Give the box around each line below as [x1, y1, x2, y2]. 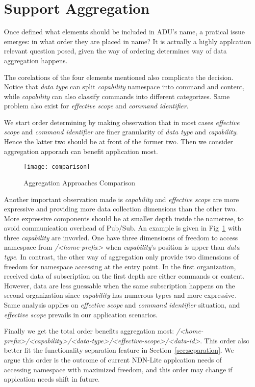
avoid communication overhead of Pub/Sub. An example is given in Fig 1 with [4, 223, 241, 233]
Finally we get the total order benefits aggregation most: [4, 326, 174, 336]
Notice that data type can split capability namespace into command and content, [4, 81, 245, 92]
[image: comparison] [24, 163, 91, 171]
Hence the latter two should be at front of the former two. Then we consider [4, 136, 233, 147]
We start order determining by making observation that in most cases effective [4, 117, 240, 127]
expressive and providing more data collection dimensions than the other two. [4, 204, 237, 214]
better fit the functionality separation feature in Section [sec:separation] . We [4, 345, 234, 355]
